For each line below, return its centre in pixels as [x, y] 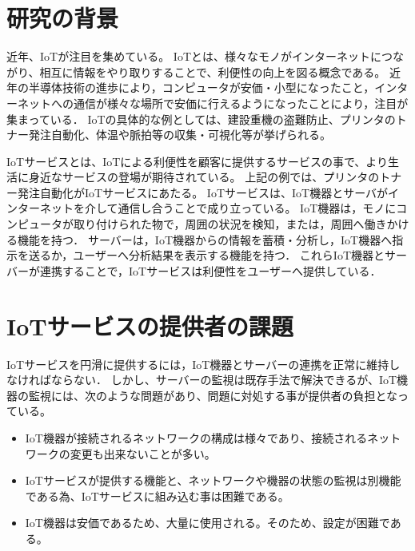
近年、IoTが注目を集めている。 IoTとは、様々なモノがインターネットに [194, 56]
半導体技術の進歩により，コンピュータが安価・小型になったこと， [202, 87]
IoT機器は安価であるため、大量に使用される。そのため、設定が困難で [207, 523]
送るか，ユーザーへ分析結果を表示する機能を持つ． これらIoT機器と [207, 255]
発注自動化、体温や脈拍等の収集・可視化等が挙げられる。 [180, 135]
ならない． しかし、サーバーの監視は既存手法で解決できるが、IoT [224, 380]
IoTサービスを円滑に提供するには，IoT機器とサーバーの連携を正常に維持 [198, 364]
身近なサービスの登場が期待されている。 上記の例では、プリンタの [204, 177]
